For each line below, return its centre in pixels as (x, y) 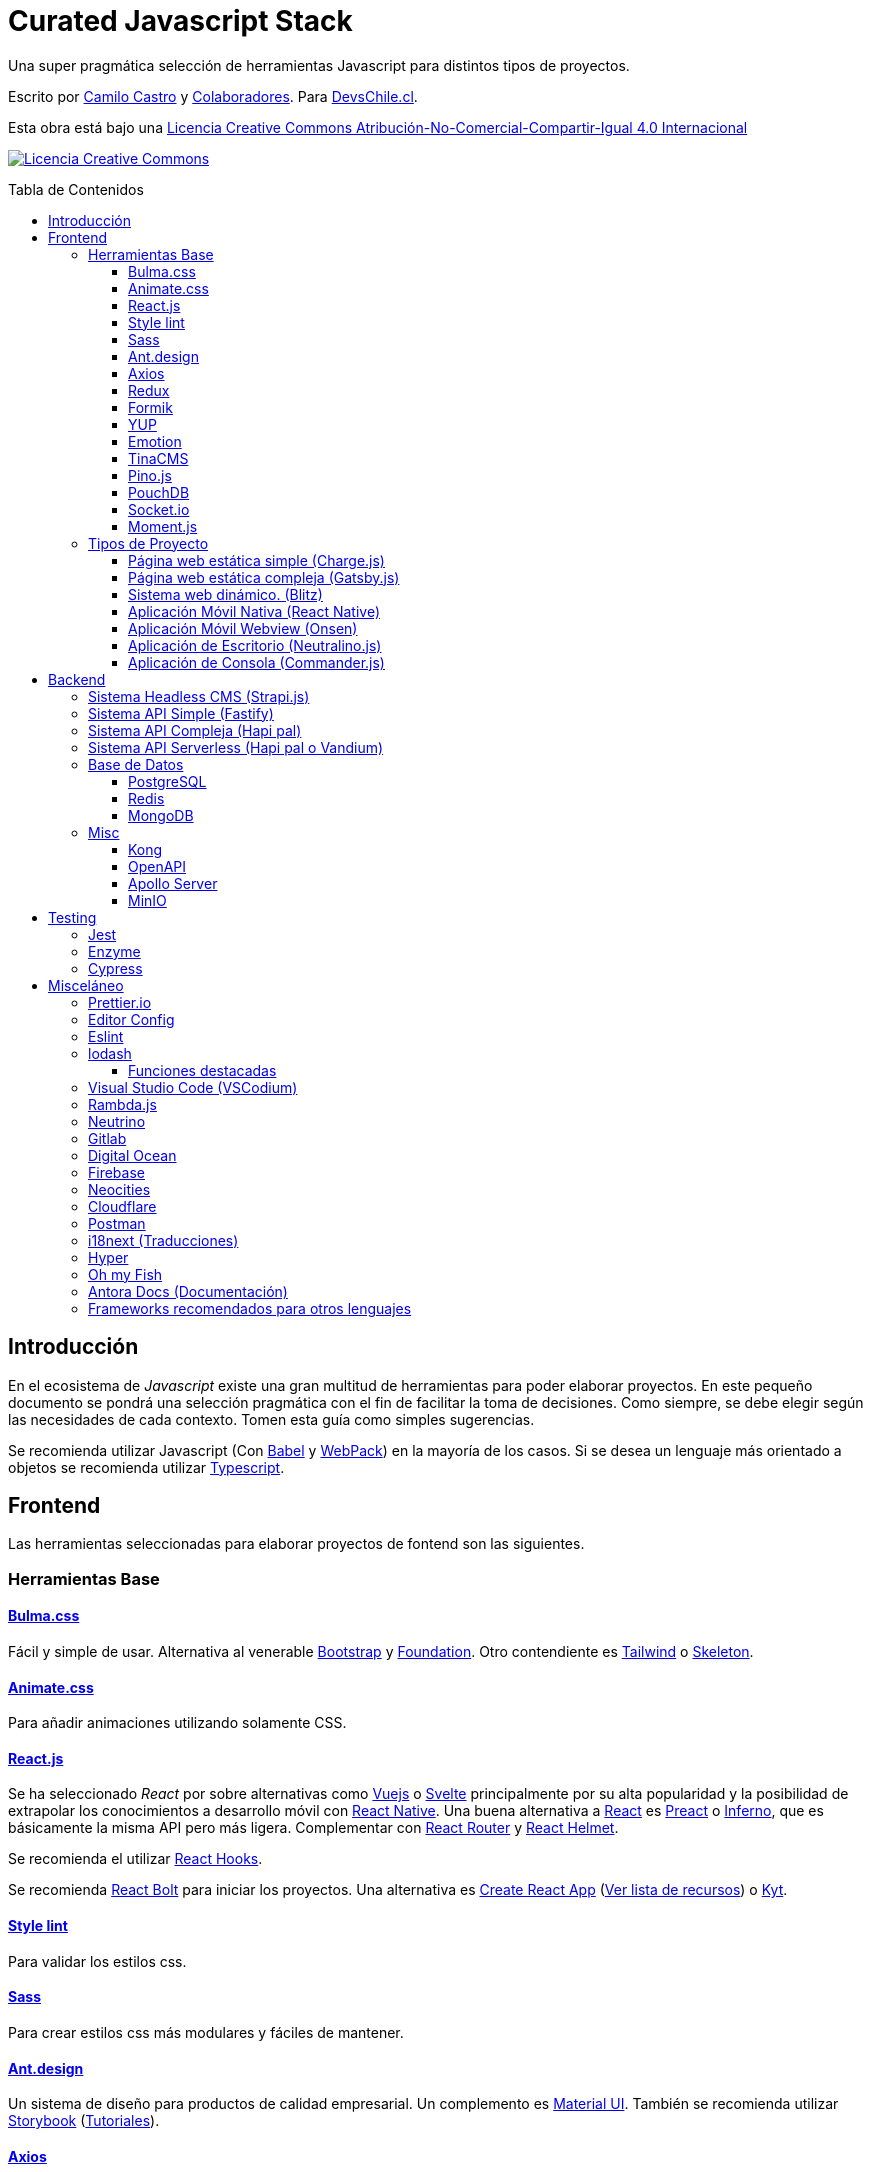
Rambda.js (122, 1104)
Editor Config (131, 1019)
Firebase (116, 1172)
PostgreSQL (167, 781)
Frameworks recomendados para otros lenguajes (250, 1308)
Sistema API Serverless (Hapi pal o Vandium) (236, 747)
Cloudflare (122, 1206)
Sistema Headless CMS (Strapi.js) (199, 696)
